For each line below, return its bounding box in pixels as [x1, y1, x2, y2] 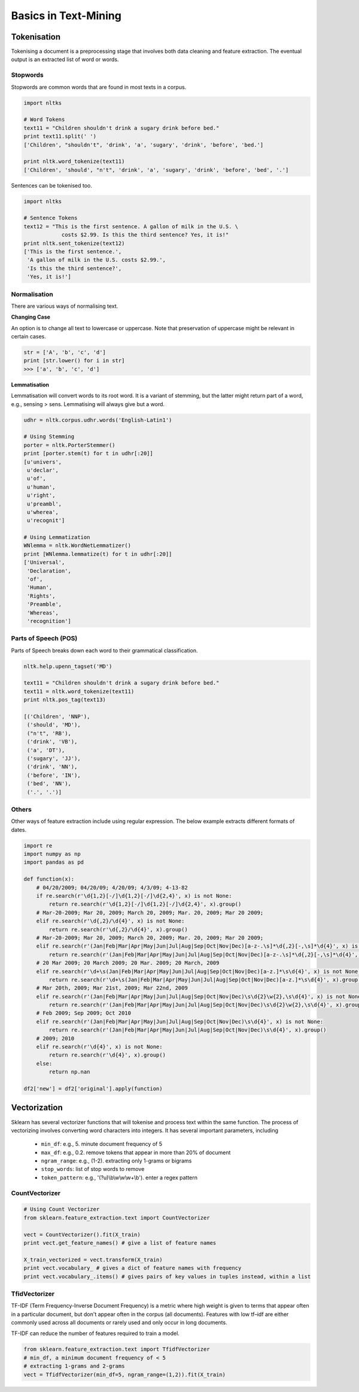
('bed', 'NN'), [27, 780, 72, 787]
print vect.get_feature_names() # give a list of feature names [23, 1239, 217, 1246]
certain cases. [11, 333, 46, 340]
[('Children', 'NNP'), [23, 713, 90, 720]
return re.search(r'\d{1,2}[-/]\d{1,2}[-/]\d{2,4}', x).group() [48, 901, 242, 907]
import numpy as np [23, 851, 81, 858]
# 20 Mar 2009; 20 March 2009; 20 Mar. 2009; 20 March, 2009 [36, 960, 220, 967]
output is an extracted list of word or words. [11, 56, 119, 63]
